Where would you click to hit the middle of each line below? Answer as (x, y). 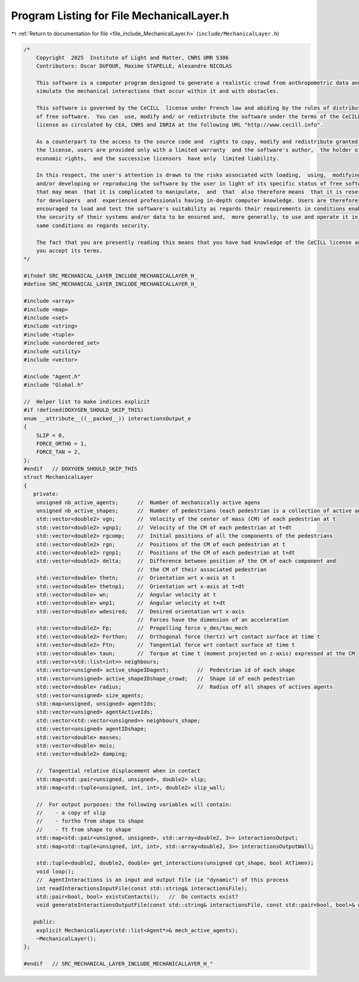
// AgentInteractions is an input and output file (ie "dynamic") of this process (162, 880)
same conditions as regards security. (93, 225)
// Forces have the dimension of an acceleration (213, 620)
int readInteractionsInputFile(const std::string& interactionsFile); (142, 888)
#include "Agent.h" (52, 376)
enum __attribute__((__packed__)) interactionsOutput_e (107, 418)
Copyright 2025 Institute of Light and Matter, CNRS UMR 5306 (133, 58)
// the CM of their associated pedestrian (202, 569)
